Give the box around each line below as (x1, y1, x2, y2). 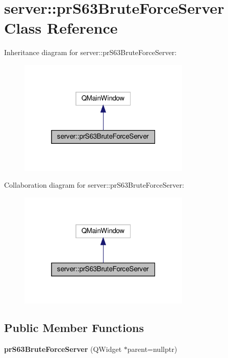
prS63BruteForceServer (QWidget (4, 344, 122, 354)
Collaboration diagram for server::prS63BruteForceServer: (4, 180, 184, 190)
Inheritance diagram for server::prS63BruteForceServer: (4, 47, 177, 58)
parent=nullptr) (127, 344, 178, 354)
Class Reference (4, 17, 118, 38)
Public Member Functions (4, 320, 144, 336)
